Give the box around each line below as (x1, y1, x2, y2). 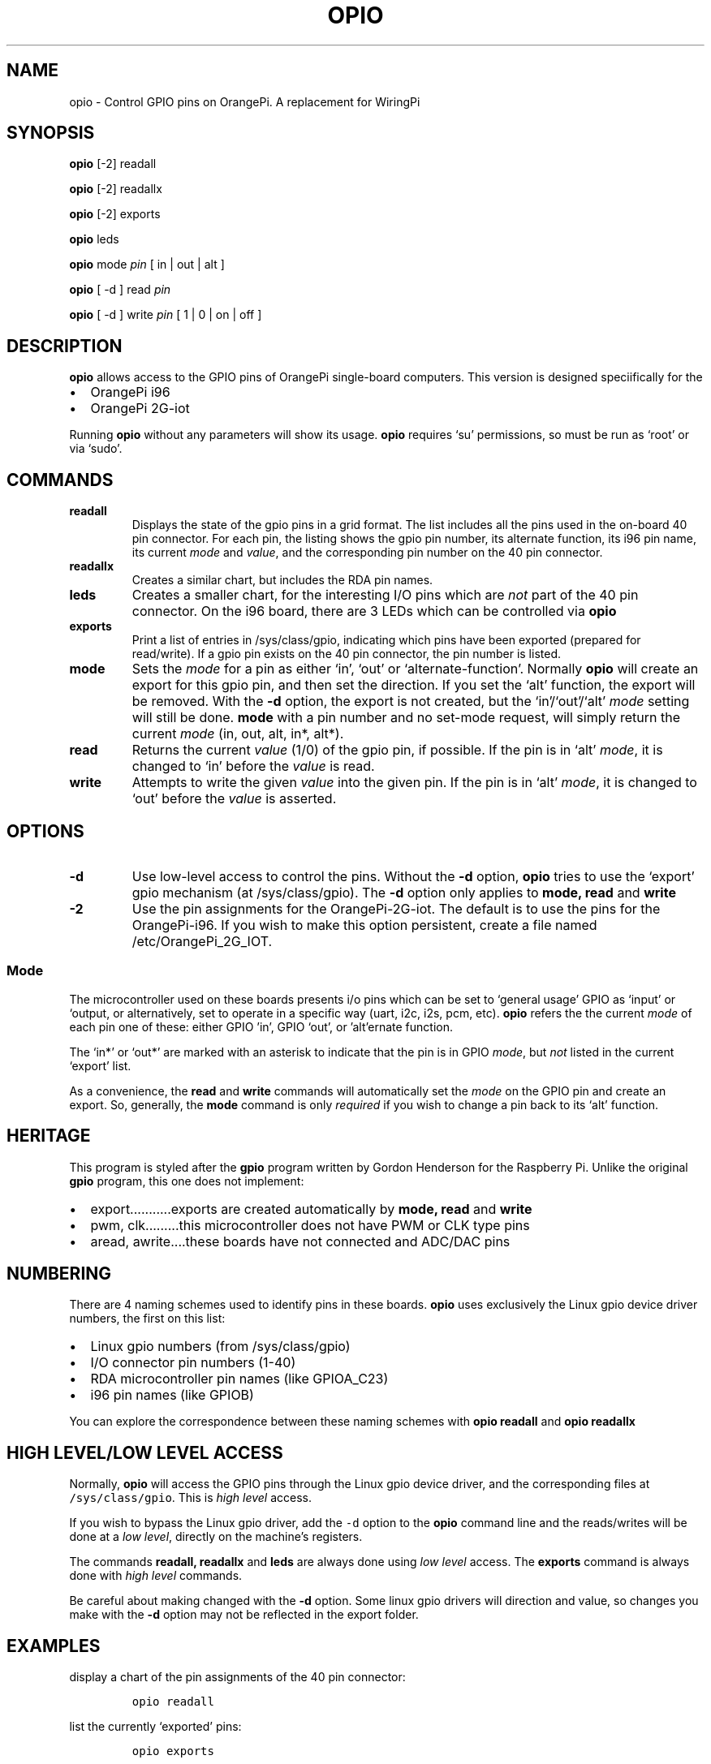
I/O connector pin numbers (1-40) (90, 1354, 296, 1371)
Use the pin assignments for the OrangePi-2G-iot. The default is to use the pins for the (131, 900, 661, 917)
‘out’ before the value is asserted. (131, 790, 337, 807)
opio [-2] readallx (69, 182, 162, 196)
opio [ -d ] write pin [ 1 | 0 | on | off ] (69, 308, 262, 322)
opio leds (69, 232, 119, 247)
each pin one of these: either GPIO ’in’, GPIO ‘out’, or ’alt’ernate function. (69, 1019, 453, 1034)
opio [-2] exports (69, 207, 161, 222)
